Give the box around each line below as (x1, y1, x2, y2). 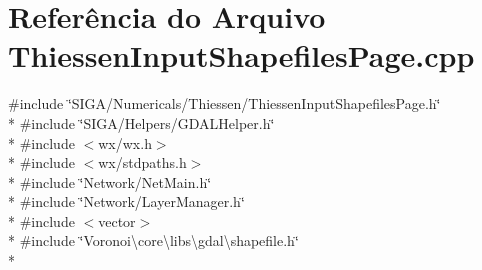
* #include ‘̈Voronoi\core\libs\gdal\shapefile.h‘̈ (8, 230, 299, 251)
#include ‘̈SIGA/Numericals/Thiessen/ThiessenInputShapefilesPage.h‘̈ (8, 93, 441, 114)
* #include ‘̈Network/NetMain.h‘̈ (8, 171, 212, 192)
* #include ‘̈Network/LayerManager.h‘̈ (8, 191, 245, 212)
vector (98, 210, 136, 231)
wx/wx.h (98, 132, 152, 153)
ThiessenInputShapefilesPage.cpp (8, 35, 475, 76)
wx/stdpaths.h (98, 152, 187, 173)
